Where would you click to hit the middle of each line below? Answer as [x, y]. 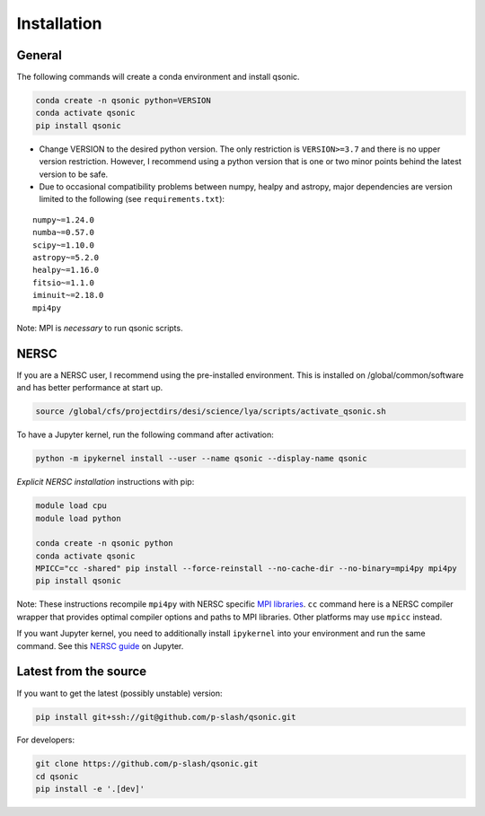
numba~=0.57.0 [63, 233]
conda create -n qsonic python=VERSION [123, 101]
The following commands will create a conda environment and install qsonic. [158, 77]
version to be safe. [74, 174]
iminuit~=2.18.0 [68, 295]
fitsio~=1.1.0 [63, 282]
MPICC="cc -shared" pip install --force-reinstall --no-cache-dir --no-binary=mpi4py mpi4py [246, 569]
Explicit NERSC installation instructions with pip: [106, 482]
